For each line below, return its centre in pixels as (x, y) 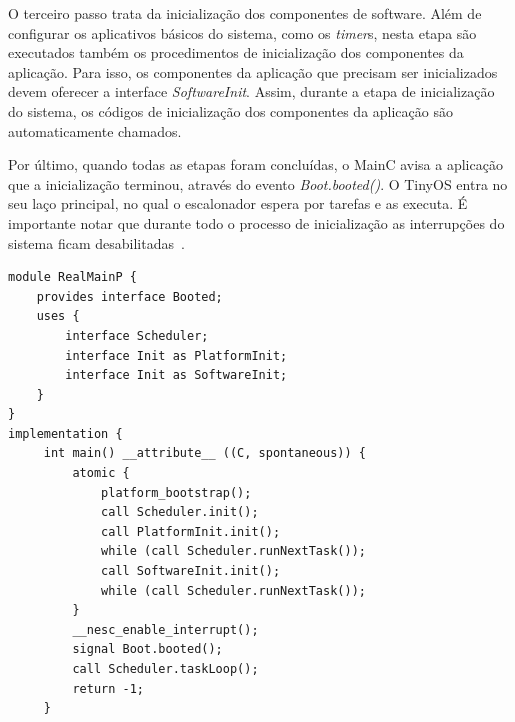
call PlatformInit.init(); (191, 531)
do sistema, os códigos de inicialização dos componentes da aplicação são (230, 110)
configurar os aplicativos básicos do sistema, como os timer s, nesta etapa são (242, 32)
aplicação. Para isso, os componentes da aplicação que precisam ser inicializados (253, 71)
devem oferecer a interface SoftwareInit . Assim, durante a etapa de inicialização (251, 91)
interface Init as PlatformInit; (176, 355)
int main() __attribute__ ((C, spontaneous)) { (204, 453)
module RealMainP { (72, 277)
